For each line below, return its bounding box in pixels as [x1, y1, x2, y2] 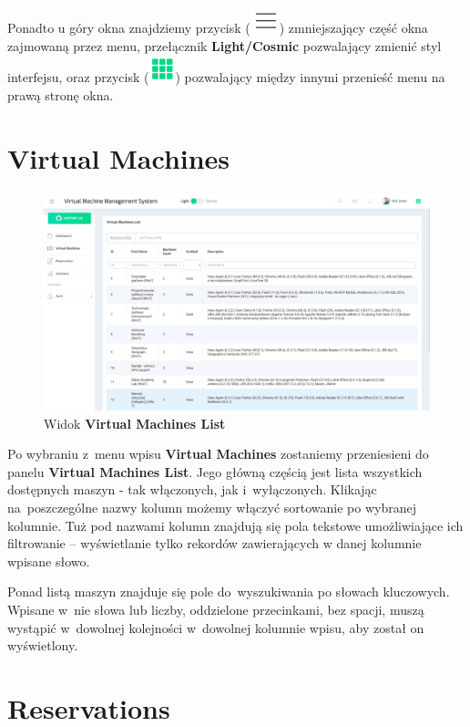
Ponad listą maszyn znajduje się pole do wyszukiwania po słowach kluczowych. [7, 582, 450, 601]
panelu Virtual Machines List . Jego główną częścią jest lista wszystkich [7, 462, 423, 481]
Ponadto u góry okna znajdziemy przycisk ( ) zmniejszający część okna [7, 18, 428, 36]
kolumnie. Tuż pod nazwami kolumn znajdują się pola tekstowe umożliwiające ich [7, 515, 464, 535]
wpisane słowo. [7, 551, 90, 570]
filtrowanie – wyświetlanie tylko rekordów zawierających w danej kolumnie [7, 534, 422, 553]
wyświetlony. [7, 636, 78, 655]
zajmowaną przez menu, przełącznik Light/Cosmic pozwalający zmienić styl [7, 36, 442, 55]
